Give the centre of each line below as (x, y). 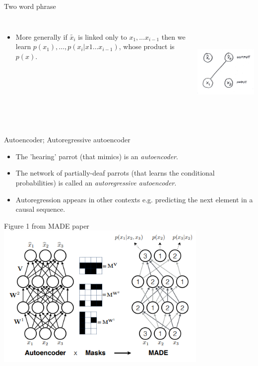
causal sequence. (40, 209)
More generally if (41, 36)
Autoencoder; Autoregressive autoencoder (67, 140)
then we (173, 36)
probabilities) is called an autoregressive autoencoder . (96, 182)
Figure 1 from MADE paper (47, 225)
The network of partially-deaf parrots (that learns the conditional (115, 173)
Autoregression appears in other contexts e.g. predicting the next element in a (134, 199)
